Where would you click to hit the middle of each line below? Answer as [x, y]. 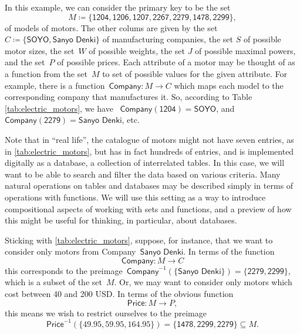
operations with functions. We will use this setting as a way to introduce [135, 197]
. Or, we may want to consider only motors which [203, 282]
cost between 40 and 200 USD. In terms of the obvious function [119, 294]
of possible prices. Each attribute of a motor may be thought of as [176, 62]
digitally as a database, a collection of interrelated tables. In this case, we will [145, 163]
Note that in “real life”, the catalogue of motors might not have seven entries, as [149, 139]
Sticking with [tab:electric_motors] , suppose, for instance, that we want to [139, 240]
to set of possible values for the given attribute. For [195, 73]
